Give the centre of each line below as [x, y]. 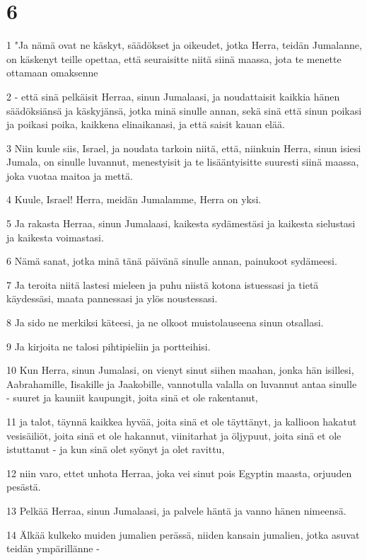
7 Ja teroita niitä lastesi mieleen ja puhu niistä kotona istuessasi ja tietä [163, 284]
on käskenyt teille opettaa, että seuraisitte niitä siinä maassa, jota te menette [174, 58]
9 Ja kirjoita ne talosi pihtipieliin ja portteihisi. [109, 346]
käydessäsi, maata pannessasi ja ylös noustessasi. [112, 298]
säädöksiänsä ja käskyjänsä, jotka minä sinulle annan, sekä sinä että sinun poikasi [184, 110]
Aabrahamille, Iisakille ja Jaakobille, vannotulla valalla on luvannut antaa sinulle [182, 383]
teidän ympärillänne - [53, 548]
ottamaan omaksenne [52, 73]
